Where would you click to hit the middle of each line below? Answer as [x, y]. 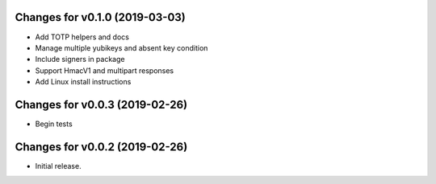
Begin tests [54, 124]
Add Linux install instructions [83, 82]
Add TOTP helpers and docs [82, 37]
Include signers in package [80, 59]
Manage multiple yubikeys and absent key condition [122, 47]
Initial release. [58, 166]
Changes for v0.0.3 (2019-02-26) [101, 104]
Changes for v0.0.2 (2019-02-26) [101, 147]
